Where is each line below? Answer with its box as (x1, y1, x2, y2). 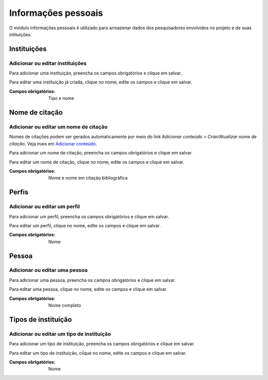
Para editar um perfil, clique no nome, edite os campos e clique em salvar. (9, 222, 161, 228)
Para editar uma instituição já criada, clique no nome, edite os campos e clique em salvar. (9, 79, 193, 85)
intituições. (9, 31, 32, 37)
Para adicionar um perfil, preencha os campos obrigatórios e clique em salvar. (9, 213, 169, 219)
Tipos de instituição (9, 315, 72, 323)
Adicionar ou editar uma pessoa (9, 267, 88, 274)
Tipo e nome (48, 95, 74, 101)
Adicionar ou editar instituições (9, 60, 87, 66)
